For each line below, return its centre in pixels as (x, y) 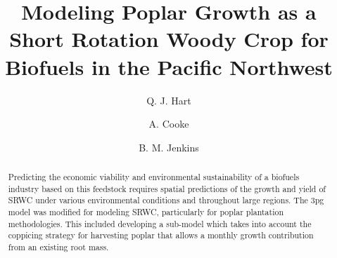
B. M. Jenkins (169, 147)
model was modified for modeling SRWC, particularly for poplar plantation (146, 212)
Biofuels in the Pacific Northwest (169, 66)
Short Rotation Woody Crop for (169, 39)
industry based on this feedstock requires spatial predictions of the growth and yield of (167, 188)
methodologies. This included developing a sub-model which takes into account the (160, 223)
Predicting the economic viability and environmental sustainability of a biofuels (154, 177)
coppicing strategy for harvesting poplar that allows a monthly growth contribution (161, 235)
